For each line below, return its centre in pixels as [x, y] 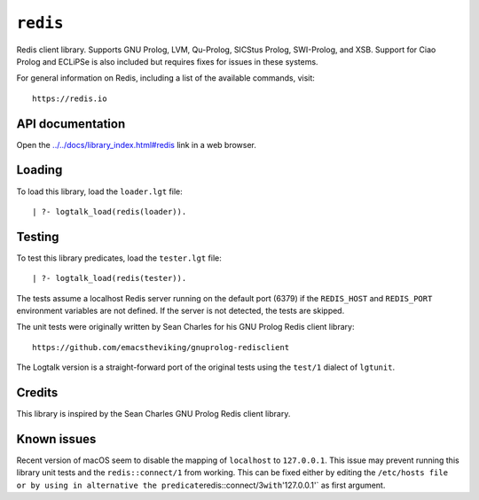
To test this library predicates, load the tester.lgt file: [119, 258]
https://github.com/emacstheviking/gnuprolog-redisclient [161, 347]
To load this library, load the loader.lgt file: [99, 191]
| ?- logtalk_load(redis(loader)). [110, 211]
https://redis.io [70, 98]
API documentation [71, 124]
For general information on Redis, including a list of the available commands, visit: [165, 78]
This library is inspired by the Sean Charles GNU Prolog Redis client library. [153, 414]
